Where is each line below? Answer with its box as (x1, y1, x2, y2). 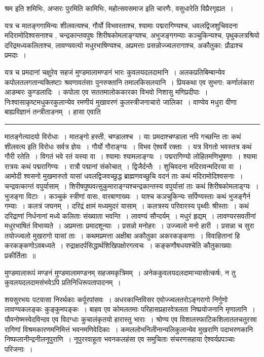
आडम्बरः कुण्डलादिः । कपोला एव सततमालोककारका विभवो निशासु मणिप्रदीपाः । (5, 87, 208, 97)
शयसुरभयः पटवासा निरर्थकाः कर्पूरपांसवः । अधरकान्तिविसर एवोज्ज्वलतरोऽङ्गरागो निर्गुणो (5, 294, 228, 304)
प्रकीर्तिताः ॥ (5, 250, 36, 261)
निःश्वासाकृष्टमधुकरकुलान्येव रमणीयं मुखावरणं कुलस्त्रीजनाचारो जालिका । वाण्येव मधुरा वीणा (5, 96, 237, 107)
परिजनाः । (5, 343, 33, 354)
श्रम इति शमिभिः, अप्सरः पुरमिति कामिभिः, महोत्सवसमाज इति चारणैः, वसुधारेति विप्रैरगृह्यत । (5, 3, 234, 13)
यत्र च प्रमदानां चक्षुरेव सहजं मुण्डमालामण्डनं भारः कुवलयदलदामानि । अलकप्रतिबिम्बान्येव (5, 66, 225, 77)
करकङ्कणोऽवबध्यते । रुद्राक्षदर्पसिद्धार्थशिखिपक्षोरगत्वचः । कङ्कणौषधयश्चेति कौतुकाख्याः (5, 240, 232, 251)
